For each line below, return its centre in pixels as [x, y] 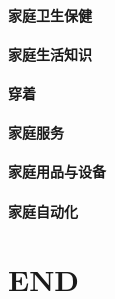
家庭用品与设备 [57, 171]
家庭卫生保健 [50, 14]
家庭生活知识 [50, 53]
